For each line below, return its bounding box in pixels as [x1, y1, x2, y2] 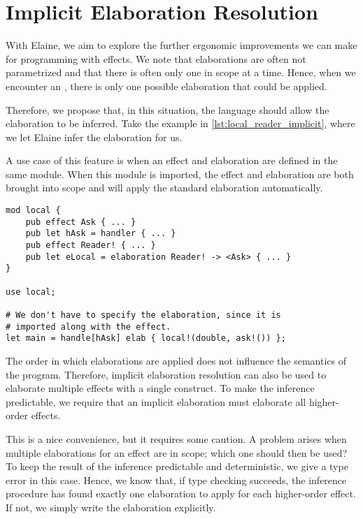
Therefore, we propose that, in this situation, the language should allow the [6, 102, 329, 117]
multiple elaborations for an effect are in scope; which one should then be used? [6, 445, 348, 460]
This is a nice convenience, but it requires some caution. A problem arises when [6, 431, 347, 446]
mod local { [6, 205, 61, 216]
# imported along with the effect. [6, 321, 171, 332]
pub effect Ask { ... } [25, 217, 136, 227]
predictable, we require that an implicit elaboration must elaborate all [6, 394, 306, 409]
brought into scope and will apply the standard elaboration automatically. [6, 180, 323, 195]
